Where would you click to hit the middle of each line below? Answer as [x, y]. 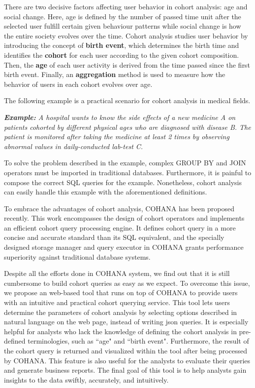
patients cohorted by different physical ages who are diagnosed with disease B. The [127, 127]
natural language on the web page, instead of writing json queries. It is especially [126, 322]
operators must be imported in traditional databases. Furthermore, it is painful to [128, 172]
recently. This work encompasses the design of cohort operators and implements [124, 218]
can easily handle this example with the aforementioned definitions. [106, 192]
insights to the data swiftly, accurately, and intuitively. [86, 379]
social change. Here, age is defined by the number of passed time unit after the [123, 16]
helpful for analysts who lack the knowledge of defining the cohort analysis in [120, 331]
